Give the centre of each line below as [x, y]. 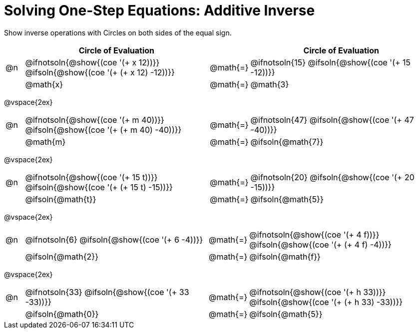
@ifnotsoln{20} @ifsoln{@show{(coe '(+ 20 [332, 177]
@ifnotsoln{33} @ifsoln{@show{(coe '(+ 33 [107, 292]
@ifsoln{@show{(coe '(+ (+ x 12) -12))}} [100, 72]
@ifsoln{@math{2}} [62, 256]
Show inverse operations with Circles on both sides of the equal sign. [118, 32]
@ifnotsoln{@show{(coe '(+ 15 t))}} [91, 177]
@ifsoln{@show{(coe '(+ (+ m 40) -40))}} [103, 130]
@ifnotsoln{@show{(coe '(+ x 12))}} [92, 62]
